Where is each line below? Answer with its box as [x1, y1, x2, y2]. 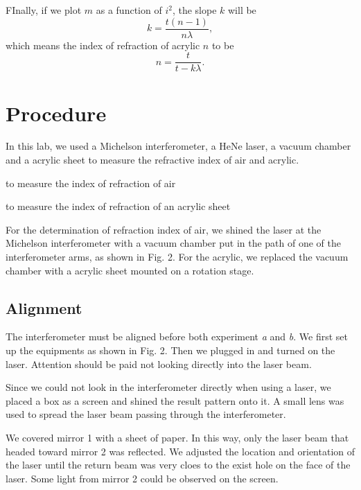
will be [227, 3, 256, 17]
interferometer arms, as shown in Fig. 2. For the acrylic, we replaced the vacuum [6, 250, 349, 263]
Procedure [6, 98, 107, 127]
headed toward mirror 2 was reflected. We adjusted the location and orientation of [6, 444, 355, 458]
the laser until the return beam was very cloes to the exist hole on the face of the [6, 457, 351, 472]
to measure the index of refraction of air [6, 175, 176, 190]
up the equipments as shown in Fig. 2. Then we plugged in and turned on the [6, 342, 335, 357]
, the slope [172, 3, 217, 17]
